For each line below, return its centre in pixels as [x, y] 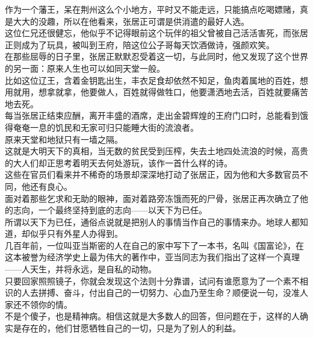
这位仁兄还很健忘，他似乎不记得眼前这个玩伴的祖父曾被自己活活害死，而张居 [156, 33]
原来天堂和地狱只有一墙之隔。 [64, 139]
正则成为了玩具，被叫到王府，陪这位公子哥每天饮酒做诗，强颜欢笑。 [140, 44]
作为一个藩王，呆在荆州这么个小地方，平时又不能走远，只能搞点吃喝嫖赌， [152, 9]
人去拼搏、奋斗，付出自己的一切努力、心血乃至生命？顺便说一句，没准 [160, 293]
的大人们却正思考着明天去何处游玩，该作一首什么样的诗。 [119, 162]
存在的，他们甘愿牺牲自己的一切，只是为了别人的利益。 [131, 328]
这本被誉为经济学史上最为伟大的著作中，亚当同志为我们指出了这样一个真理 [152, 257]
